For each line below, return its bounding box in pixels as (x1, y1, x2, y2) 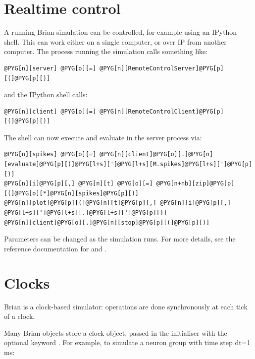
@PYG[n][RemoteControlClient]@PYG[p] (100, 108, 224, 115)
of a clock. (4, 311, 35, 321)
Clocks (4, 272, 50, 293)
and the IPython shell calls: (4, 89, 88, 100)
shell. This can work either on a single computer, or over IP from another (4, 36, 227, 47)
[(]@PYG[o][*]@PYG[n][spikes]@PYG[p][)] (4, 189, 139, 197)
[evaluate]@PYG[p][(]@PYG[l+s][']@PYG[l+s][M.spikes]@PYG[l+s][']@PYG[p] (4, 161, 253, 168)
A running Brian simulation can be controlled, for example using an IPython (4, 27, 237, 37)
